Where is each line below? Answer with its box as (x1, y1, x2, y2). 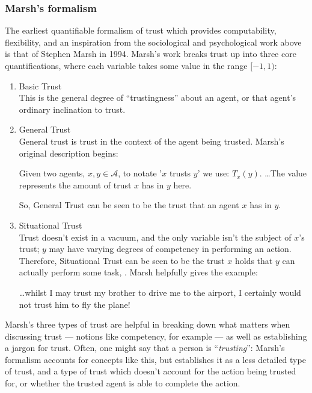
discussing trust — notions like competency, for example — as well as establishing (5, 329, 307, 342)
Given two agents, (19, 167, 85, 179)
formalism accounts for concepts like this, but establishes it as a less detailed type (5, 353, 306, 365)
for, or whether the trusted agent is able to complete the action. (5, 377, 240, 389)
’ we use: (197, 167, 230, 179)
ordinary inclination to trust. (19, 103, 126, 115)
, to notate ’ (118, 167, 162, 179)
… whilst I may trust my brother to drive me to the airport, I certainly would (19, 286, 301, 298)
